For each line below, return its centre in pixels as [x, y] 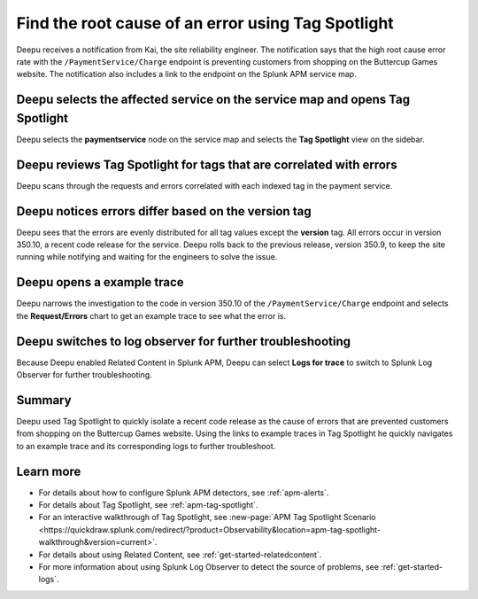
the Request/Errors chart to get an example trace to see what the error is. [151, 315]
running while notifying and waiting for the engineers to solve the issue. [147, 257]
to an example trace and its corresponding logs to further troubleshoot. [146, 446]
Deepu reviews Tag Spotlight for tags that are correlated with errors [207, 164]
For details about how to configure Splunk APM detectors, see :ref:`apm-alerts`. [184, 493]
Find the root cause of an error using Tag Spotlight [205, 23]
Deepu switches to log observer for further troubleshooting [184, 341]
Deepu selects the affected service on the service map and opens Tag [213, 100]
